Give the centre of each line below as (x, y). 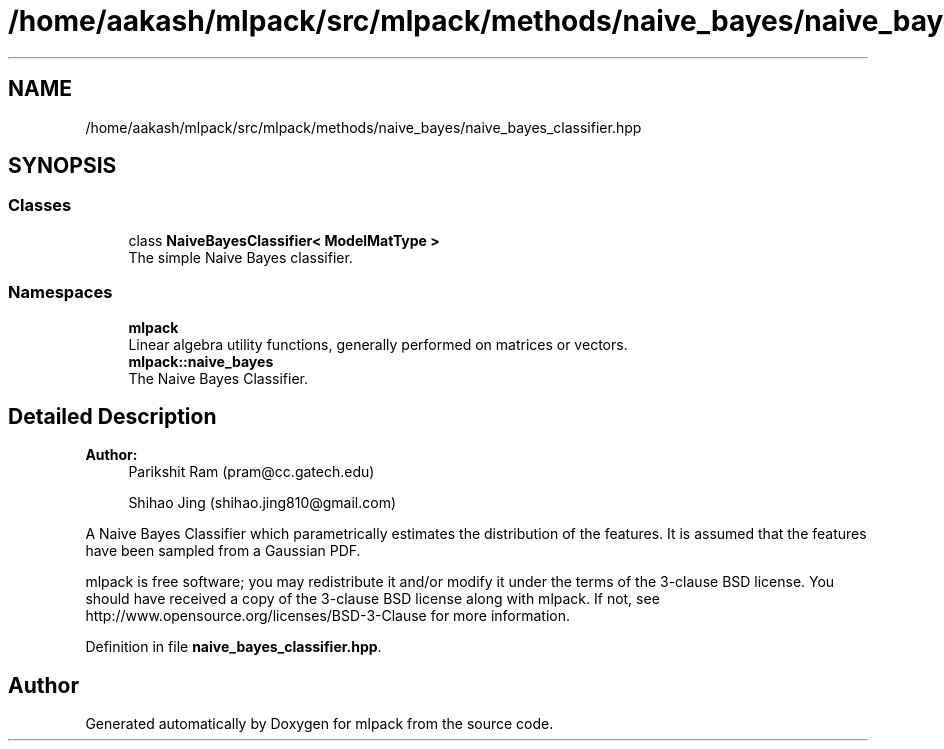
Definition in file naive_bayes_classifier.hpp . (233, 647)
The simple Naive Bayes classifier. (240, 257)
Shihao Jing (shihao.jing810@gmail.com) (262, 503)
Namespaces (60, 292)
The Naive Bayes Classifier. (218, 378)
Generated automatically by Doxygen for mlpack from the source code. (319, 724)
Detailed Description (112, 416)
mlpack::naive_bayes (201, 361)
